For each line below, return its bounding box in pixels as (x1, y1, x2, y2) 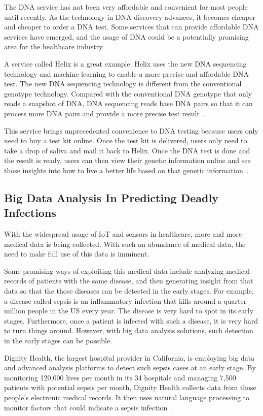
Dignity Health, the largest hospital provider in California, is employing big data (4, 352, 255, 363)
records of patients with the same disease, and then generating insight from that (4, 275, 253, 286)
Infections (4, 205, 56, 220)
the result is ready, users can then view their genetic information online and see (4, 155, 251, 166)
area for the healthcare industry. (4, 41, 104, 52)
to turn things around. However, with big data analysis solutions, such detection (4, 325, 253, 336)
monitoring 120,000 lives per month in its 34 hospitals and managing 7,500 (4, 372, 236, 382)
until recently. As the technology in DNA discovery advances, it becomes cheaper (4, 11, 256, 22)
